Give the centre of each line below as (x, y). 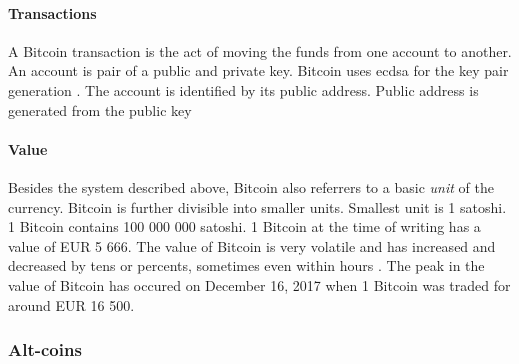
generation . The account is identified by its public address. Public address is (243, 89)
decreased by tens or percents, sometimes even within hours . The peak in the (246, 265)
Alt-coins (45, 349)
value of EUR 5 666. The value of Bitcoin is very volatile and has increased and (252, 245)
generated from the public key (100, 109)
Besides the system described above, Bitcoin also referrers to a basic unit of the (251, 186)
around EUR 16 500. (71, 304)
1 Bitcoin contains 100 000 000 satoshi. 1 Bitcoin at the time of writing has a (244, 226)
